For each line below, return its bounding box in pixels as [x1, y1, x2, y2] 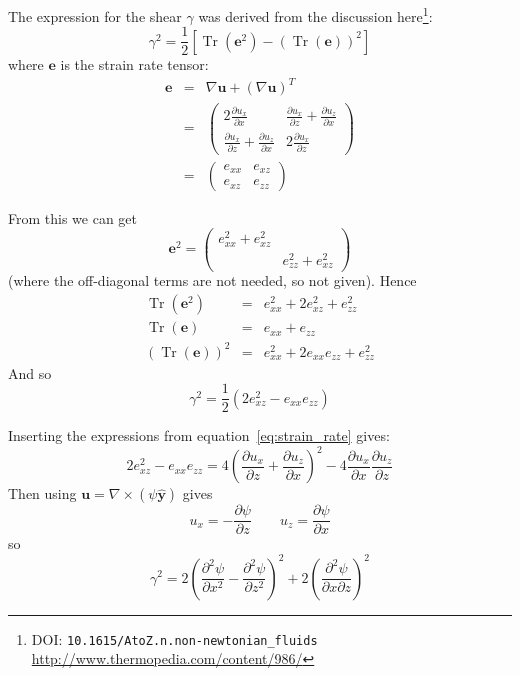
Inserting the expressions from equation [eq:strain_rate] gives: [8, 425, 390, 446]
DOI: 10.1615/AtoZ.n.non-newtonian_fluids [31, 628, 318, 649]
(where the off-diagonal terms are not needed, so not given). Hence [8, 270, 417, 291]
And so [8, 362, 52, 383]
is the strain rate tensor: [60, 54, 209, 75]
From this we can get [8, 207, 138, 228]
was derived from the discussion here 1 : [198, 3, 433, 26]
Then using [8, 483, 77, 504]
